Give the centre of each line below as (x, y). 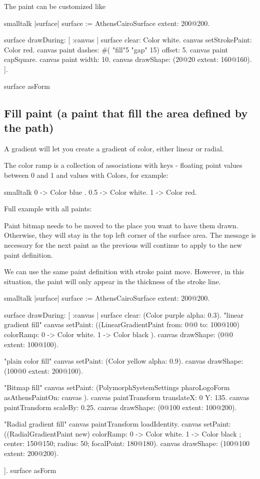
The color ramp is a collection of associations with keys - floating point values (123, 165)
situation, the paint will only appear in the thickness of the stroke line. (112, 281)
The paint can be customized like (55, 6)
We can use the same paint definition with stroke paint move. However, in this (124, 271)
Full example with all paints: (48, 209)
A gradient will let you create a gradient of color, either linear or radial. (114, 148)
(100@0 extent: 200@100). (43, 370)
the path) (29, 127)
